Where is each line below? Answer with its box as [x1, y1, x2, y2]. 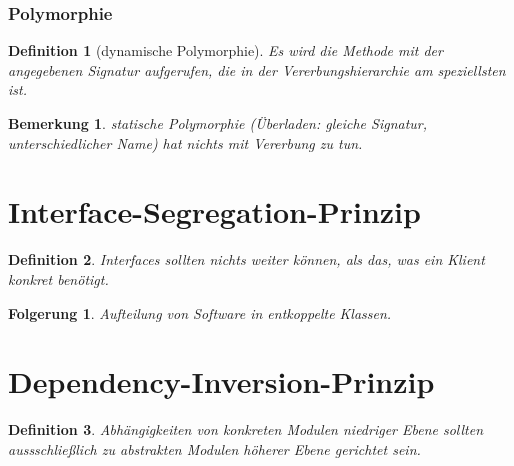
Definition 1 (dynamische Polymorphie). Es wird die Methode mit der [8, 40, 443, 61]
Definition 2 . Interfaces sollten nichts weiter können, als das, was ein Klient [8, 249, 485, 270]
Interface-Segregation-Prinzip [8, 191, 421, 232]
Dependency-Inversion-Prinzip [8, 361, 435, 402]
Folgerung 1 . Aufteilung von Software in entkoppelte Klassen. [8, 302, 392, 323]
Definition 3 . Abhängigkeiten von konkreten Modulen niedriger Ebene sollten [8, 419, 484, 440]
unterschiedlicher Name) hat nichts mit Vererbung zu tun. [8, 132, 363, 153]
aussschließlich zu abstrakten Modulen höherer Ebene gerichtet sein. [8, 438, 421, 459]
